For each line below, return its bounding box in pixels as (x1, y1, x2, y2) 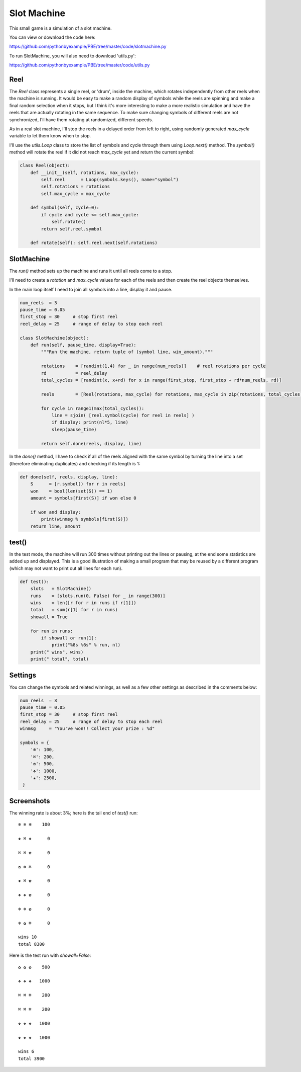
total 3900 (18, 1055, 45, 1061)
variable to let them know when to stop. (9, 133, 91, 139)
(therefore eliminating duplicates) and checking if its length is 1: (9, 460, 140, 466)
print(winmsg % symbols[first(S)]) (41, 516, 129, 522)
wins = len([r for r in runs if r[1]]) (30, 600, 136, 606)
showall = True (30, 614, 68, 620)
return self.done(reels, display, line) (41, 441, 142, 446)
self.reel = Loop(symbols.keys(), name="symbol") (41, 177, 179, 182)
